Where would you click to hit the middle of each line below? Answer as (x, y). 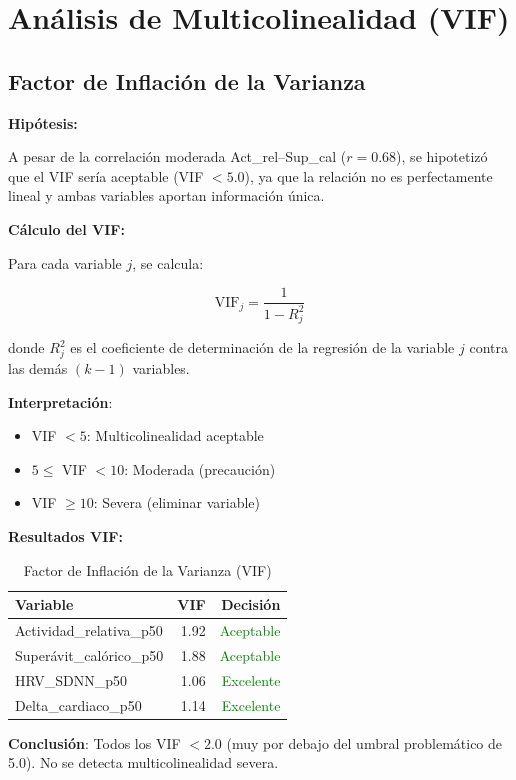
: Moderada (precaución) (200, 468)
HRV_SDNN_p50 (71, 679)
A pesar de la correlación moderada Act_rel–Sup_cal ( (177, 156)
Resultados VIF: (65, 535)
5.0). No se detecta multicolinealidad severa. (143, 762)
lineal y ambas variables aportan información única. (166, 195)
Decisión (251, 604)
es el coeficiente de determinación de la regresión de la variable (262, 347)
